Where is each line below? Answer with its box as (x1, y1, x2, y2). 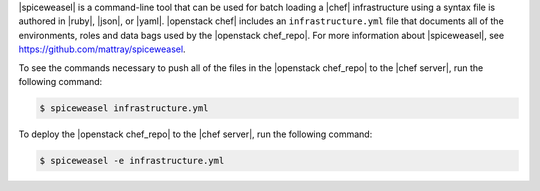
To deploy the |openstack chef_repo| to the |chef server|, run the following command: (18, 128, 373, 140)
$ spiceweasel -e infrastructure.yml (39, 155, 225, 166)
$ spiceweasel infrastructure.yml (39, 102, 209, 114)
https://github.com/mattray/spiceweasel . (18, 43, 186, 55)
